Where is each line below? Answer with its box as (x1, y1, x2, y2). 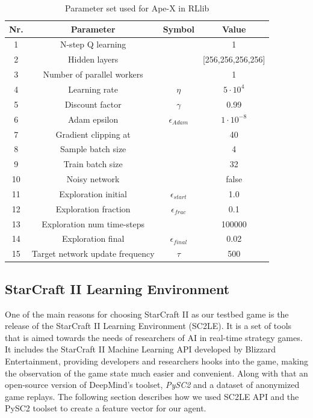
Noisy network (66, 173, 120, 185)
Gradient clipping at (55, 128, 131, 140)
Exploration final (61, 232, 125, 245)
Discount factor (64, 97, 122, 110)
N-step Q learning (60, 38, 126, 51)
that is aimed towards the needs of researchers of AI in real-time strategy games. (5, 331, 303, 343)
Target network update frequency (31, 247, 155, 260)
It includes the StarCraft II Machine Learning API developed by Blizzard (5, 343, 276, 355)
